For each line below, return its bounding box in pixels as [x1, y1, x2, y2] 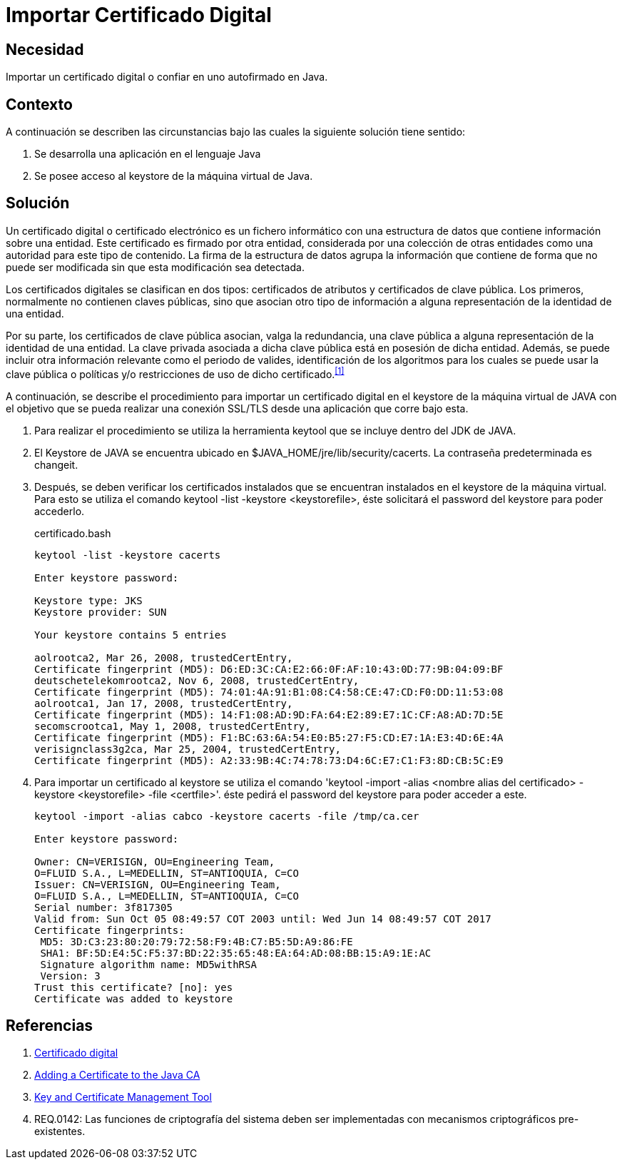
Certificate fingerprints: [34, 924, 185, 936]
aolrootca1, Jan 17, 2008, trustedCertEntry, [34, 697, 293, 709]
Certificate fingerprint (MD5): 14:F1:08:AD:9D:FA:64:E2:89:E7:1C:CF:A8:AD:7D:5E [34, 708, 504, 721]
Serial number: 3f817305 [34, 901, 173, 913]
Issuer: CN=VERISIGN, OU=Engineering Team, [34, 878, 281, 890]
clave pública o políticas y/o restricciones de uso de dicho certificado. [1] [6, 365, 345, 380]
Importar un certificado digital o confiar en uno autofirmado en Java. [6, 71, 328, 83]
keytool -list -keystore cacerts [34, 549, 221, 561]
